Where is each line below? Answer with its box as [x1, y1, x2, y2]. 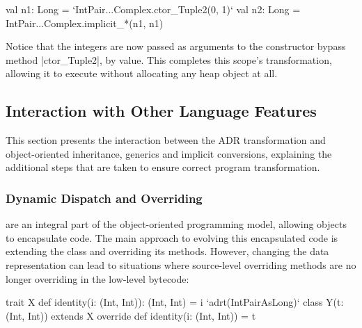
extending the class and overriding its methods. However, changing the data [6, 244, 329, 259]
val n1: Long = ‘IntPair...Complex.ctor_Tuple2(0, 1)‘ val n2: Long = [6, 2, 301, 16]
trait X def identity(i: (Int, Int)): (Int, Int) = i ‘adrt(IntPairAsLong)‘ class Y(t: [6, 295, 344, 309]
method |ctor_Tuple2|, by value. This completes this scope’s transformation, [6, 52, 332, 67]
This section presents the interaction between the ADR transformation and [6, 133, 326, 147]
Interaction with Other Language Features [6, 100, 317, 122]
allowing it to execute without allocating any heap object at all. [6, 66, 278, 81]
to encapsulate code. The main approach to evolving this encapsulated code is [6, 230, 338, 245]
